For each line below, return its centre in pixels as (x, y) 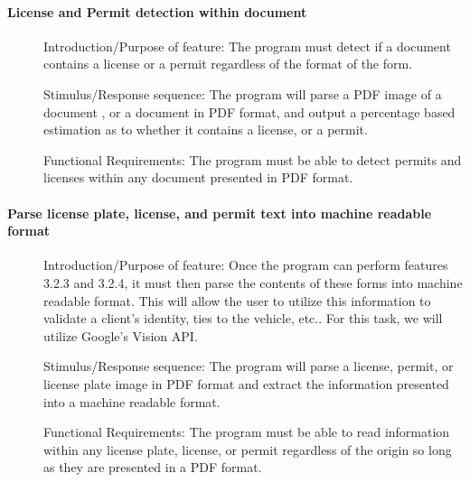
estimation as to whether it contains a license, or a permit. (206, 130)
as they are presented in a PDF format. (153, 467)
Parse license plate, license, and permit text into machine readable (220, 213)
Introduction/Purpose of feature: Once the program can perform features (246, 265)
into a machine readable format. (132, 401)
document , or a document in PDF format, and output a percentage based (249, 111)
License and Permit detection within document (157, 11)
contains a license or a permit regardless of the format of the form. (228, 64)
